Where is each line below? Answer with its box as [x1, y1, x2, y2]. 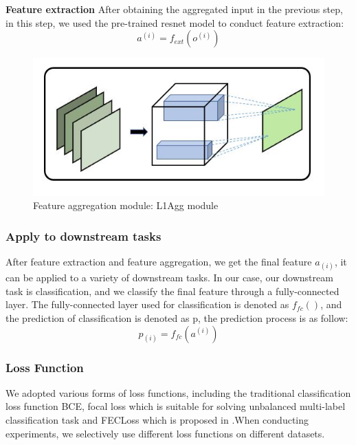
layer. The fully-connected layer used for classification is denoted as [5, 297, 289, 312]
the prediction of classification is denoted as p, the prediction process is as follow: [5, 311, 348, 325]
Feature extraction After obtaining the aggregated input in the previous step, [5, 2, 343, 16]
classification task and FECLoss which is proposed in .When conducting [5, 413, 309, 427]
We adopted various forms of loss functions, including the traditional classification [5, 385, 351, 400]
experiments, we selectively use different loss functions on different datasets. [5, 426, 325, 440]
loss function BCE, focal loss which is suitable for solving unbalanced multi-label [5, 399, 346, 413]
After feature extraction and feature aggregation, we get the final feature [5, 254, 312, 269]
